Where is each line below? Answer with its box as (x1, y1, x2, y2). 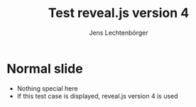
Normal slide (6, 60, 83, 77)
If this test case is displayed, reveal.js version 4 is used (16, 91, 178, 100)
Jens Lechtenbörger (89, 28, 148, 37)
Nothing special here (16, 84, 79, 93)
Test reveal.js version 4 (48, 5, 190, 21)
